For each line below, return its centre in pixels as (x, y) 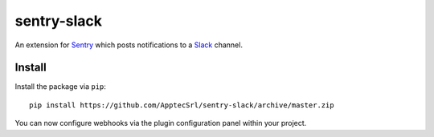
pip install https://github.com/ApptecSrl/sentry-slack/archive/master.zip (182, 105)
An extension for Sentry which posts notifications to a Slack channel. (129, 45)
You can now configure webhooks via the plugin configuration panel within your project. (161, 123)
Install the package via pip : (60, 87)
